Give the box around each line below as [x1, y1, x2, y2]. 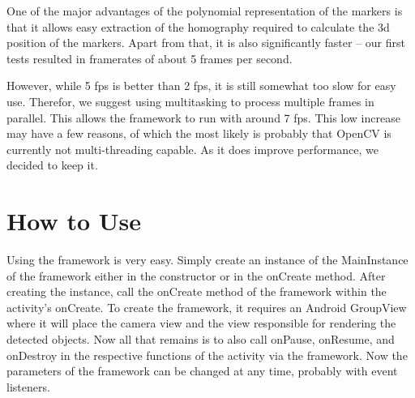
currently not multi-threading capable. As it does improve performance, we [6, 140, 379, 157]
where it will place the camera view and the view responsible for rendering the [6, 315, 396, 332]
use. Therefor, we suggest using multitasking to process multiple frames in [6, 92, 374, 109]
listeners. [6, 378, 50, 395]
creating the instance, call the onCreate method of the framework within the [6, 283, 387, 300]
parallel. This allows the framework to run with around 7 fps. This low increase [6, 109, 400, 126]
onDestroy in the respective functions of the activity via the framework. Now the [6, 346, 408, 363]
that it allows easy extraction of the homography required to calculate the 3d [6, 18, 390, 35]
